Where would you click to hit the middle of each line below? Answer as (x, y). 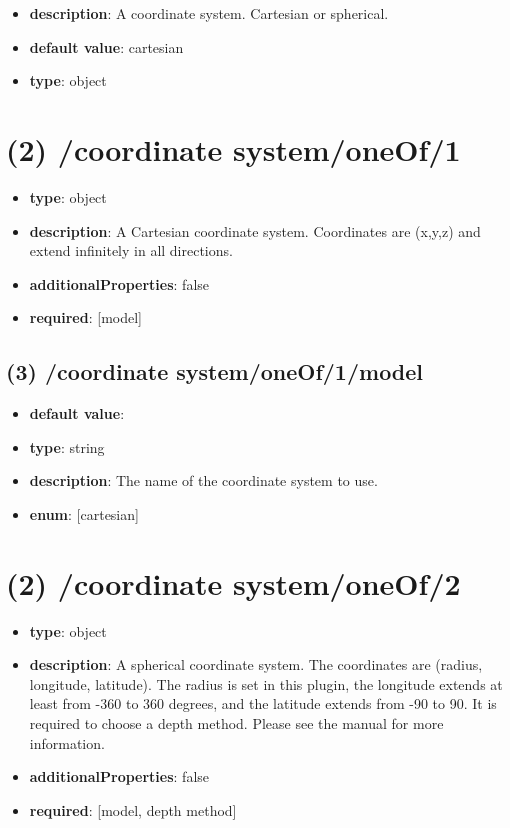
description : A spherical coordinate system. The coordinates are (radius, (256, 664)
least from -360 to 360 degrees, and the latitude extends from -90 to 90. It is (263, 703)
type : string (67, 446)
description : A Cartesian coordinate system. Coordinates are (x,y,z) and (255, 230)
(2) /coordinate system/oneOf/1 (233, 148)
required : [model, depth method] (133, 809)
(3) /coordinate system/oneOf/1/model (215, 371)
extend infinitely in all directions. (131, 250)
